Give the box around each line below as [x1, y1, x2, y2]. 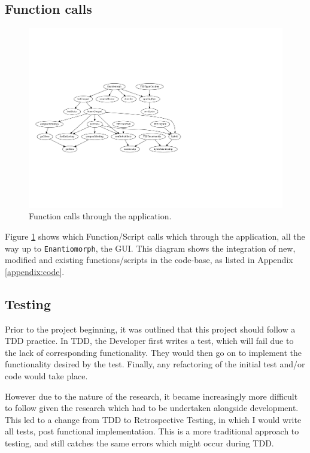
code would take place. [5, 370, 88, 382]
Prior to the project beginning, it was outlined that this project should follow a [5, 322, 296, 335]
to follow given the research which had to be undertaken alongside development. [5, 401, 299, 414]
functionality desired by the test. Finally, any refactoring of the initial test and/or [5, 358, 305, 370]
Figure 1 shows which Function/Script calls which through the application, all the [5, 230, 305, 243]
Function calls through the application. [29, 210, 172, 222]
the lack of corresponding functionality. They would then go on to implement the [5, 346, 302, 358]
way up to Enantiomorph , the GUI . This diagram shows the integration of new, [5, 241, 296, 254]
